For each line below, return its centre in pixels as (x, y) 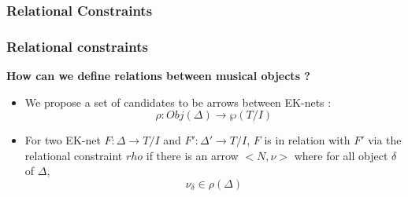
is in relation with (307, 140)
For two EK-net (63, 140)
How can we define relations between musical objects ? (158, 76)
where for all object (341, 155)
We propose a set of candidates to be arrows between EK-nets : (178, 102)
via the (385, 140)
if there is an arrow (192, 155)
